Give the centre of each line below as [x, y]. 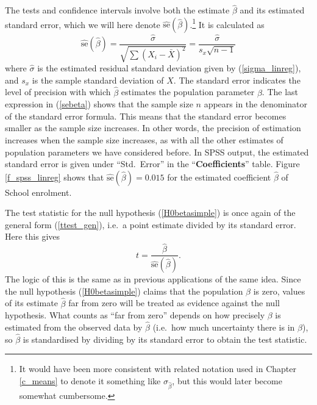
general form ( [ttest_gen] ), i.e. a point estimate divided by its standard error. [151, 224]
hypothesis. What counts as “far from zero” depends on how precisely [135, 315]
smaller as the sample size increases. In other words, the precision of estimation [153, 128]
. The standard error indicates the [237, 80]
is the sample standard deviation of [98, 80]
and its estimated [272, 10]
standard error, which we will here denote [83, 24]
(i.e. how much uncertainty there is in [224, 327]
